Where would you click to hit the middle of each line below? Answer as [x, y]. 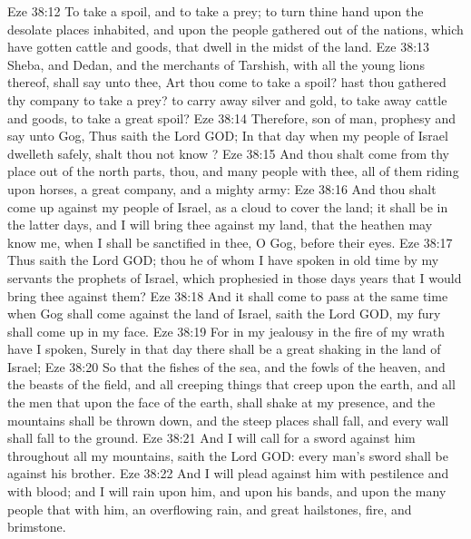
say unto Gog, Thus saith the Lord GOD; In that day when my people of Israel [228, 136]
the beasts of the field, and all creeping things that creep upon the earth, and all [231, 384]
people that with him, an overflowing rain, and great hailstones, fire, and [210, 509]
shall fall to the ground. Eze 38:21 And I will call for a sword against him [211, 438]
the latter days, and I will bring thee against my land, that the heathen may [220, 225]
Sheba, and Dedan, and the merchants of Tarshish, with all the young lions [216, 64]
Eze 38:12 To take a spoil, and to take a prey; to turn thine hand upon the [216, 11]
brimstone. [37, 527]
